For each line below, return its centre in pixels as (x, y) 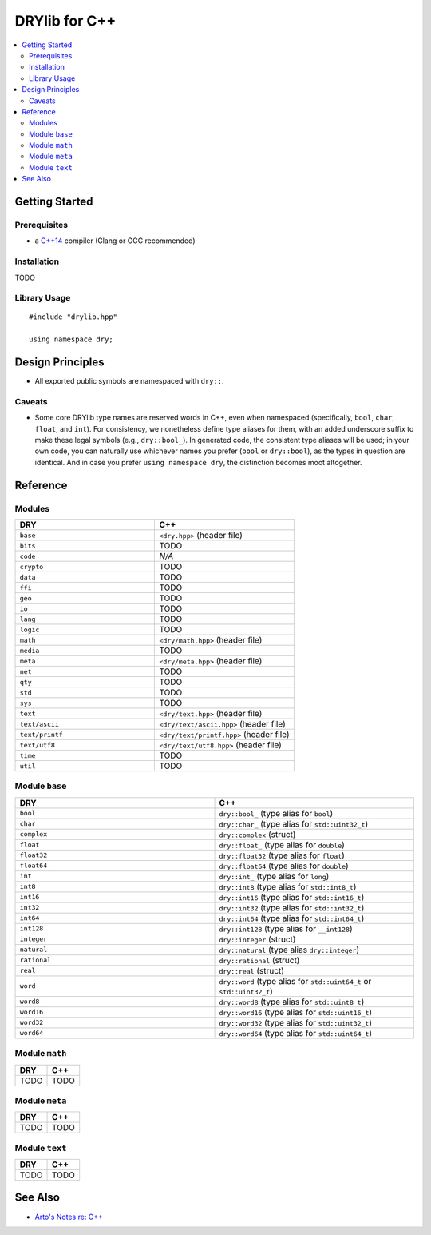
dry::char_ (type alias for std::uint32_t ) (294, 823)
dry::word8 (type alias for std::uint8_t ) (292, 1002)
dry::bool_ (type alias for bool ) (276, 813)
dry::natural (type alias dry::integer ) (289, 950)
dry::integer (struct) (257, 939)
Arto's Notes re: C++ (69, 1217)
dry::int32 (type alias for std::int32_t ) (292, 907)
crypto (32, 566)
